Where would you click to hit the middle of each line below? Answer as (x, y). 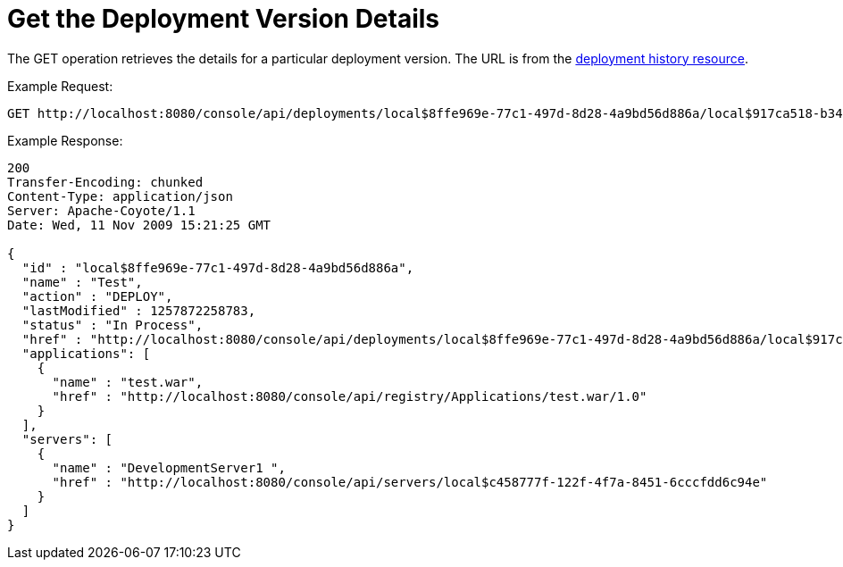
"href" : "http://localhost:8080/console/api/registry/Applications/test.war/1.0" (350, 396)
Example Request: (60, 86)
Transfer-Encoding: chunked (105, 182)
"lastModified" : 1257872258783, (139, 310)
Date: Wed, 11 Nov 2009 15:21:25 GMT (139, 225)
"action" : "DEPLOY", (97, 296)
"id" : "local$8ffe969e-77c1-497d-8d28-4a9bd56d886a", (218, 267)
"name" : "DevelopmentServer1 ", (169, 467)
